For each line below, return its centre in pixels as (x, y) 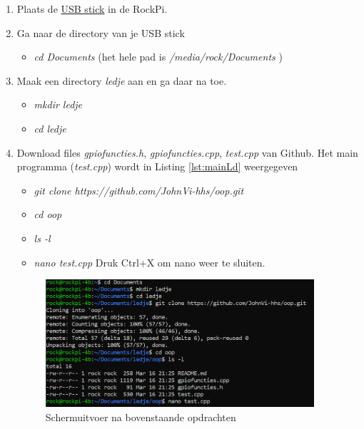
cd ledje (50, 128)
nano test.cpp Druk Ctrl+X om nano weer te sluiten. (150, 262)
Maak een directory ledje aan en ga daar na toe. (122, 80)
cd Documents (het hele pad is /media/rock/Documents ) (158, 57)
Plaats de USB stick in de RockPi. (92, 9)
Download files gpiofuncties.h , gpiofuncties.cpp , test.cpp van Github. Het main (187, 152)
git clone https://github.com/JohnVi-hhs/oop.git (139, 190)
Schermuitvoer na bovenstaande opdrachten (141, 417)
